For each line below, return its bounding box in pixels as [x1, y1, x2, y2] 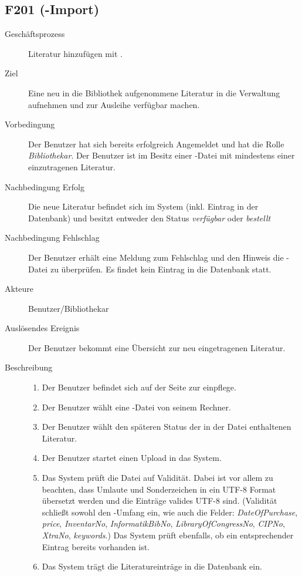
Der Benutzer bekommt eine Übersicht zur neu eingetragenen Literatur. [28, 341, 286, 353]
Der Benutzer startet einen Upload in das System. [42, 452, 222, 464]
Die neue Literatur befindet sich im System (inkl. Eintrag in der [28, 200, 259, 213]
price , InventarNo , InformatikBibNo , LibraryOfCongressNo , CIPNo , [42, 517, 285, 530]
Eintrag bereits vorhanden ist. [42, 540, 150, 553]
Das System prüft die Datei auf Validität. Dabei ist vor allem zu [42, 471, 273, 484]
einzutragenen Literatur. [28, 160, 116, 173]
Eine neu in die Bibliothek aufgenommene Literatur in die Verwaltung [28, 86, 280, 99]
